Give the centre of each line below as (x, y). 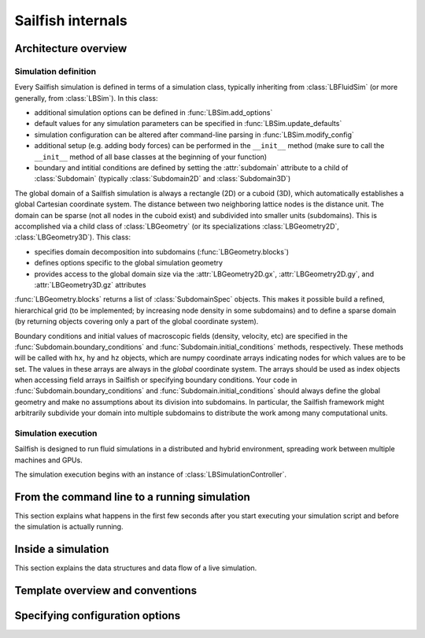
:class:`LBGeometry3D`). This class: (73, 237)
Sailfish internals (71, 20)
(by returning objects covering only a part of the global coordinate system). (137, 321)
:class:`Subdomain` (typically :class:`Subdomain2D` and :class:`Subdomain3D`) (163, 179)
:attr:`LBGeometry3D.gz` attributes (90, 284)
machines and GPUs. (48, 460)
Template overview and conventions (105, 591)
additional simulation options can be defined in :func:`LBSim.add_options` (153, 113)
